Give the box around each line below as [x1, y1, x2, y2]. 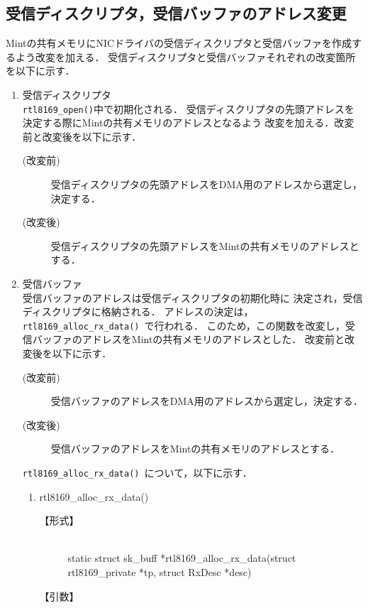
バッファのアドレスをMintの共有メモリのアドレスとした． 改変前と [32, 332, 345, 347]
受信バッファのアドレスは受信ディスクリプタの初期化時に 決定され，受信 [22, 290, 363, 305]
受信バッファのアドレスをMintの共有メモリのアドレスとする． [50, 441, 340, 456]
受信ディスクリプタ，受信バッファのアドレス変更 [6, 2, 347, 24]
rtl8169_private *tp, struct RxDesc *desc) [67, 565, 252, 580]
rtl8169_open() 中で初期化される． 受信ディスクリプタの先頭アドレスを [22, 101, 355, 116]
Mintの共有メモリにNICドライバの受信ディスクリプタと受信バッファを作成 [6, 36, 352, 50]
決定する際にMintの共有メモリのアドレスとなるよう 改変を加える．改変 [22, 115, 355, 130]
